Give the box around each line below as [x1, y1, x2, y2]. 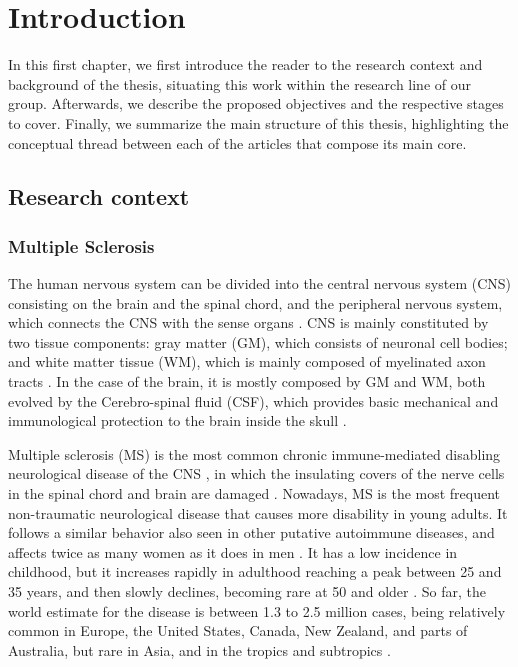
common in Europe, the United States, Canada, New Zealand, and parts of [8, 620, 468, 641]
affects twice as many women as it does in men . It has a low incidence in [8, 541, 458, 562]
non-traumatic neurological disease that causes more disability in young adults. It [8, 502, 508, 523]
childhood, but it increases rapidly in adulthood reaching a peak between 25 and [8, 561, 502, 582]
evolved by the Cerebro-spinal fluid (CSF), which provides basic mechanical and [8, 390, 499, 411]
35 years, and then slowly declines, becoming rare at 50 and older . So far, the [8, 581, 486, 601]
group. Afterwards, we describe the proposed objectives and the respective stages [8, 93, 504, 114]
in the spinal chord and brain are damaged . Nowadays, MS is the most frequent [8, 483, 501, 504]
